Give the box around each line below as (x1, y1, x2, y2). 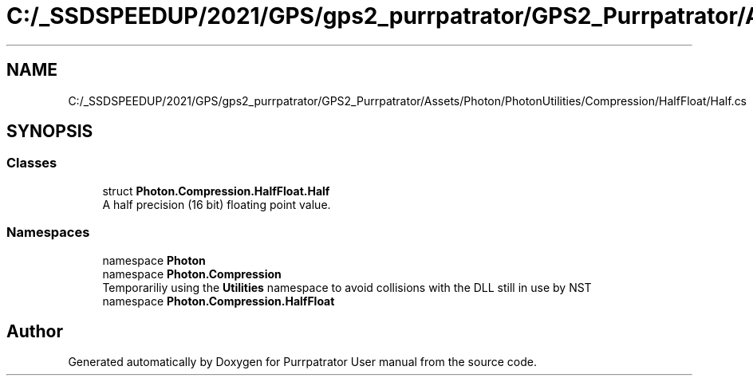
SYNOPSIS (6, 121, 93, 142)
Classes (6, 155, 57, 171)
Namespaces (6, 224, 90, 241)
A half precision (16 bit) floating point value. (102, 197, 331, 211)
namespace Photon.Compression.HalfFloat (102, 293, 335, 308)
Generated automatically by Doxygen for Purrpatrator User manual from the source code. (68, 355, 537, 369)
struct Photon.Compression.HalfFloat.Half (102, 183, 330, 198)
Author (6, 321, 63, 341)
